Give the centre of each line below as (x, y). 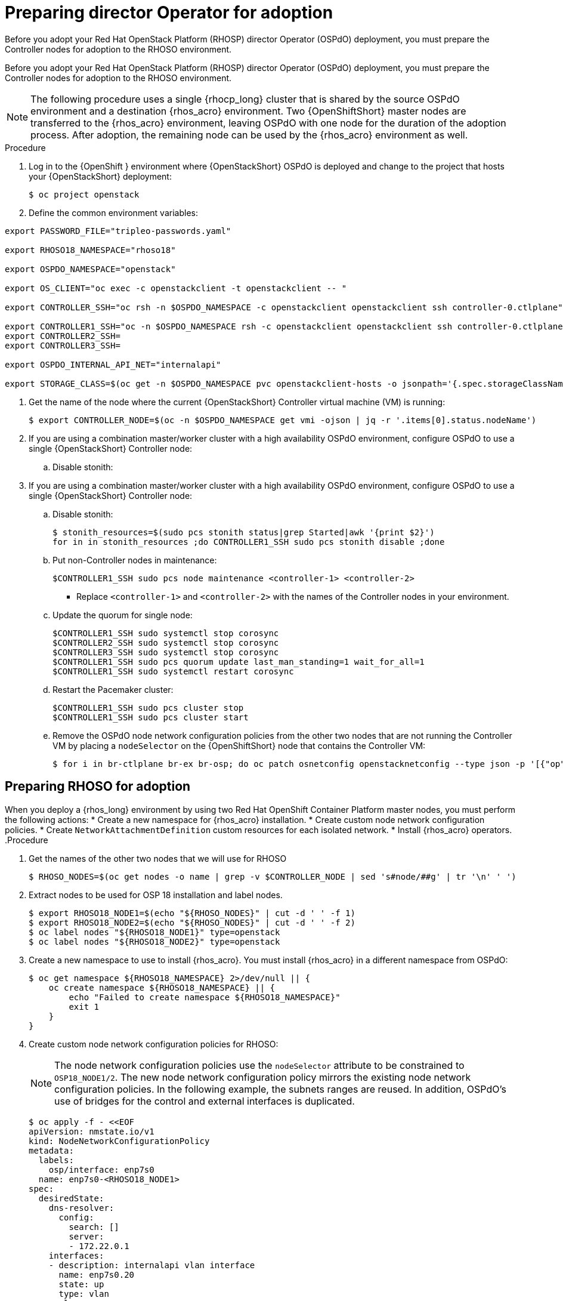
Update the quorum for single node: (123, 615)
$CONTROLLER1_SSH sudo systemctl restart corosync (173, 671)
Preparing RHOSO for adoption (98, 787)
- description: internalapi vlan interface (152, 1265)
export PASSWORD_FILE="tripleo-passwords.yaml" (118, 231)
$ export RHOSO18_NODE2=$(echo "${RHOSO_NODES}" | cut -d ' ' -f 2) (192, 922)
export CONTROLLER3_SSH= (63, 345)
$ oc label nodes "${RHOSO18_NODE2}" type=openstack (154, 941)
